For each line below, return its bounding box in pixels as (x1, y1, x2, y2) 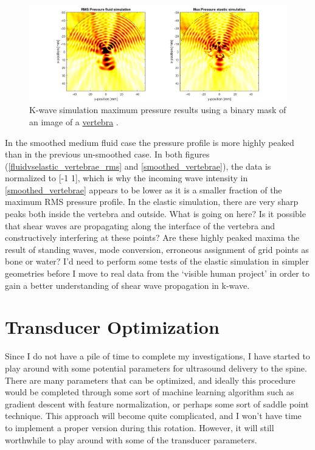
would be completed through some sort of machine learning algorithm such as (5, 386, 294, 398)
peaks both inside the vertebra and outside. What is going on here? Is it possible (5, 207, 306, 220)
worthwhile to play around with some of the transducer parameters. (5, 433, 257, 446)
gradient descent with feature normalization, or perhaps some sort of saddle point (5, 397, 309, 410)
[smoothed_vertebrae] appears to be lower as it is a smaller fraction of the (5, 183, 282, 196)
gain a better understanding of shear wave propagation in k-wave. (5, 279, 250, 291)
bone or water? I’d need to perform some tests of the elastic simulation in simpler (5, 255, 309, 268)
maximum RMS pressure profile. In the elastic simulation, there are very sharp (5, 195, 299, 208)
